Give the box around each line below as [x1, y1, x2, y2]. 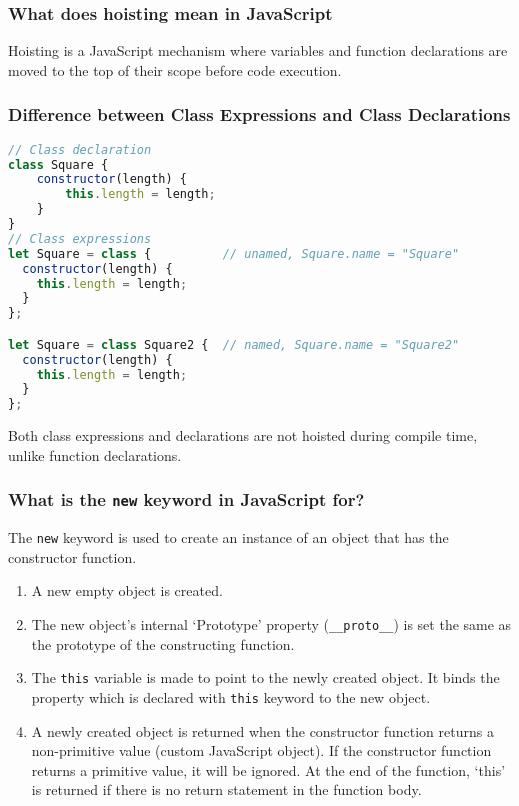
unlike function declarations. [8, 444, 182, 465]
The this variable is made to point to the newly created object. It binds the [31, 667, 500, 688]
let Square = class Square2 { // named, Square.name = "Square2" [8, 337, 460, 352]
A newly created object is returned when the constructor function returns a [31, 720, 494, 741]
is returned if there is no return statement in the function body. [31, 779, 422, 800]
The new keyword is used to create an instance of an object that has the [8, 527, 449, 548]
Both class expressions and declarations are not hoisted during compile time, [8, 425, 478, 446]
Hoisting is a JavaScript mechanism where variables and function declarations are [8, 40, 508, 61]
